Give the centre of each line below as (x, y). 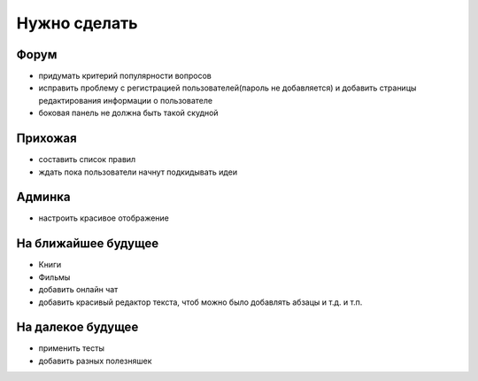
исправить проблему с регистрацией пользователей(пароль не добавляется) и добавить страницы (227, 88)
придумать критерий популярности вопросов (125, 76)
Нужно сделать (77, 23)
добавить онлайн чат (78, 290)
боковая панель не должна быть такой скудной (128, 113)
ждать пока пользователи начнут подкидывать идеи (138, 172)
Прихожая (46, 139)
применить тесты (72, 348)
